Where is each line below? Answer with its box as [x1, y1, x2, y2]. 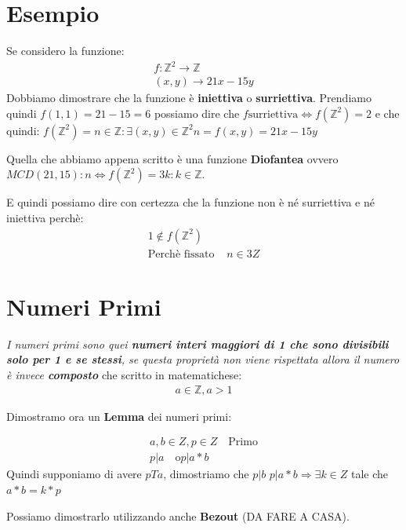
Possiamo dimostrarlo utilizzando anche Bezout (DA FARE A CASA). [6, 507, 350, 524]
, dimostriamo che [163, 466, 249, 482]
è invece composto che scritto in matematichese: [6, 367, 242, 383]
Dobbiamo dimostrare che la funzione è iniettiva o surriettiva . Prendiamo [6, 90, 372, 106]
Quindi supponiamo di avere [6, 466, 142, 482]
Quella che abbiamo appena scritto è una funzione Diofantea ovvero [6, 150, 339, 166]
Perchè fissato [147, 248, 215, 260]
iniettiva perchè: [6, 210, 84, 226]
